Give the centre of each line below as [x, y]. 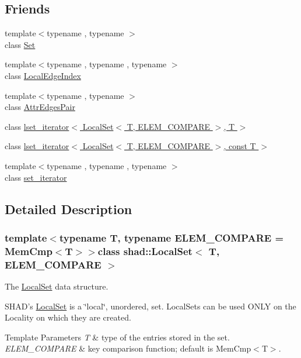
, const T [240, 146]
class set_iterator [36, 177]
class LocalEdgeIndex [43, 75]
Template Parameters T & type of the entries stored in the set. [117, 337]
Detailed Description [69, 209]
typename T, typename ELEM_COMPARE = [171, 237]
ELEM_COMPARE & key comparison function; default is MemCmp [128, 348]
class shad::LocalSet [145, 251]
